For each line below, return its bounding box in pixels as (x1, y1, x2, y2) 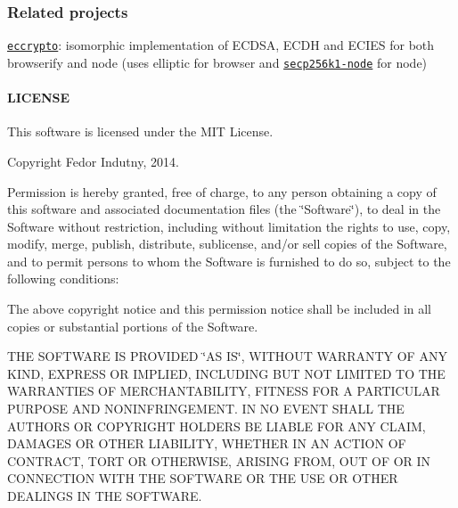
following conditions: (7, 269, 119, 288)
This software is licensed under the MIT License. (7, 122, 274, 141)
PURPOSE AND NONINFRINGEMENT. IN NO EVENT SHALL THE (7, 399, 405, 418)
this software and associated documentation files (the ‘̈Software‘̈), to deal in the (7, 200, 441, 218)
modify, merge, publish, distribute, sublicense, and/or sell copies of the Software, (7, 234, 447, 253)
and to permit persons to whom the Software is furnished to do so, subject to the (7, 251, 451, 270)
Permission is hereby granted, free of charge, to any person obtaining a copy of (7, 182, 437, 201)
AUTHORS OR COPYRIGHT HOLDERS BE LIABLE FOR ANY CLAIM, (7, 416, 426, 435)
